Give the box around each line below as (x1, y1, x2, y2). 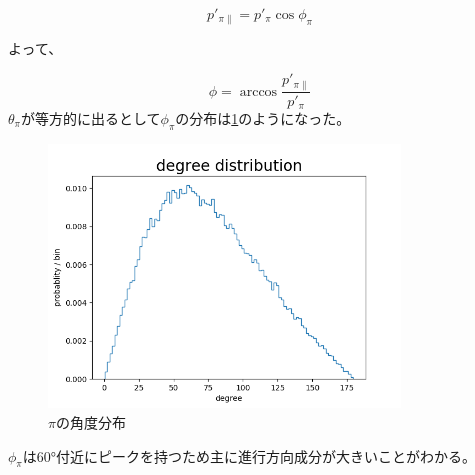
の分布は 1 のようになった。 (175, 107, 351, 128)
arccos (239, 84, 278, 99)
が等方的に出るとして (20, 107, 161, 128)
